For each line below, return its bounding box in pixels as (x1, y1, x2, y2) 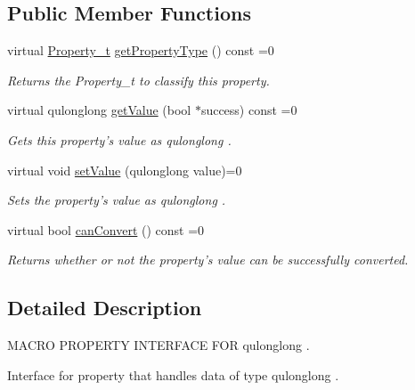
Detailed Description (7, 294, 202, 321)
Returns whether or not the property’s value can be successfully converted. (7, 250, 409, 269)
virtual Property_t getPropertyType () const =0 (7, 41, 274, 60)
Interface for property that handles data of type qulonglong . (7, 365, 339, 384)
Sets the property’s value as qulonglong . (7, 191, 226, 209)
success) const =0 (200, 101, 297, 119)
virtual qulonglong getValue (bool (7, 101, 191, 119)
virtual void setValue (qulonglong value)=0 (7, 160, 242, 179)
